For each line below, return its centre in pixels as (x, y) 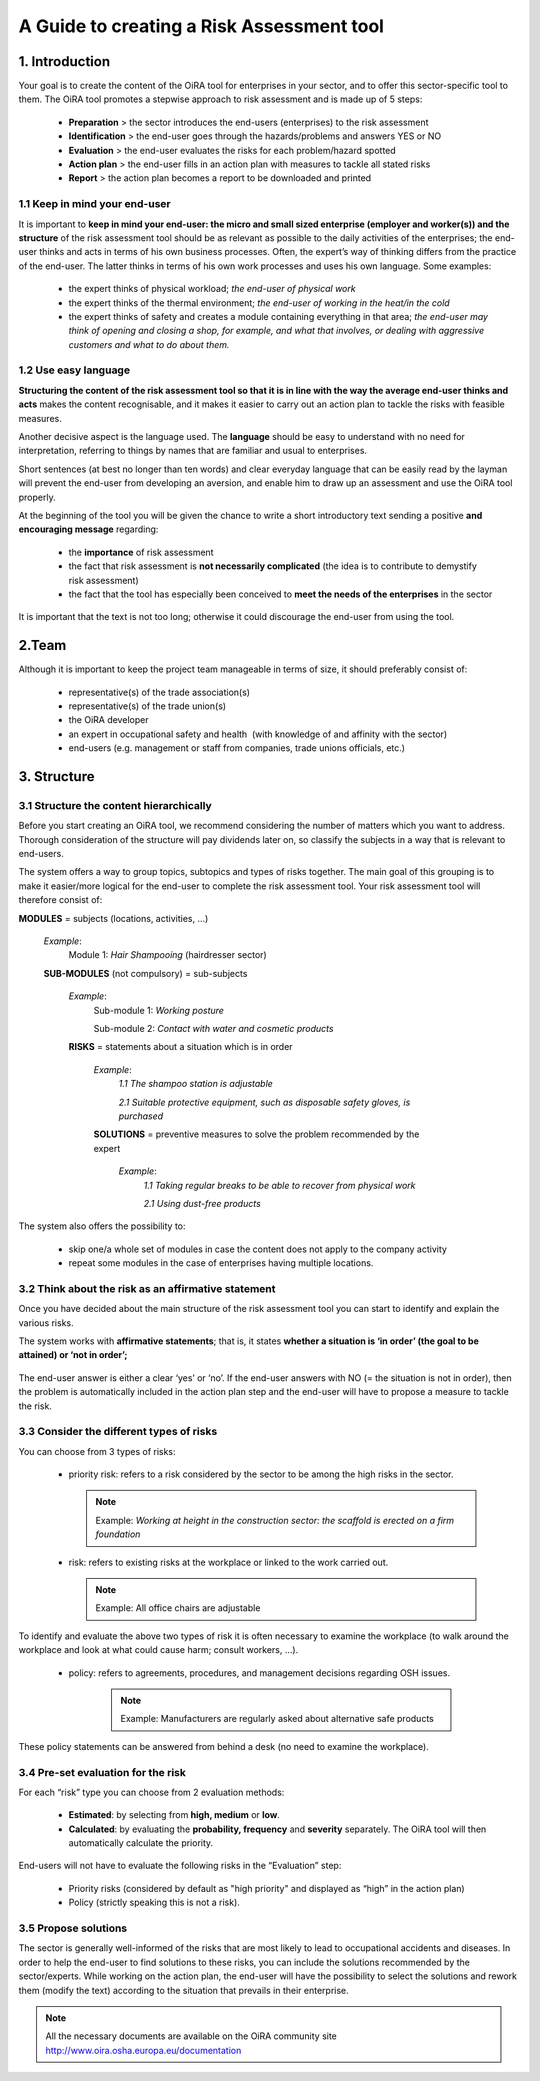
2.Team (42, 645)
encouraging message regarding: (88, 529)
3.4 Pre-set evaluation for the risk (102, 1772)
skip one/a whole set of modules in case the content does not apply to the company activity (257, 1249)
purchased (141, 1116)
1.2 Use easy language (74, 370)
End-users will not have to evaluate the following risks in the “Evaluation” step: (180, 1866)
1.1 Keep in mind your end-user (94, 204)
